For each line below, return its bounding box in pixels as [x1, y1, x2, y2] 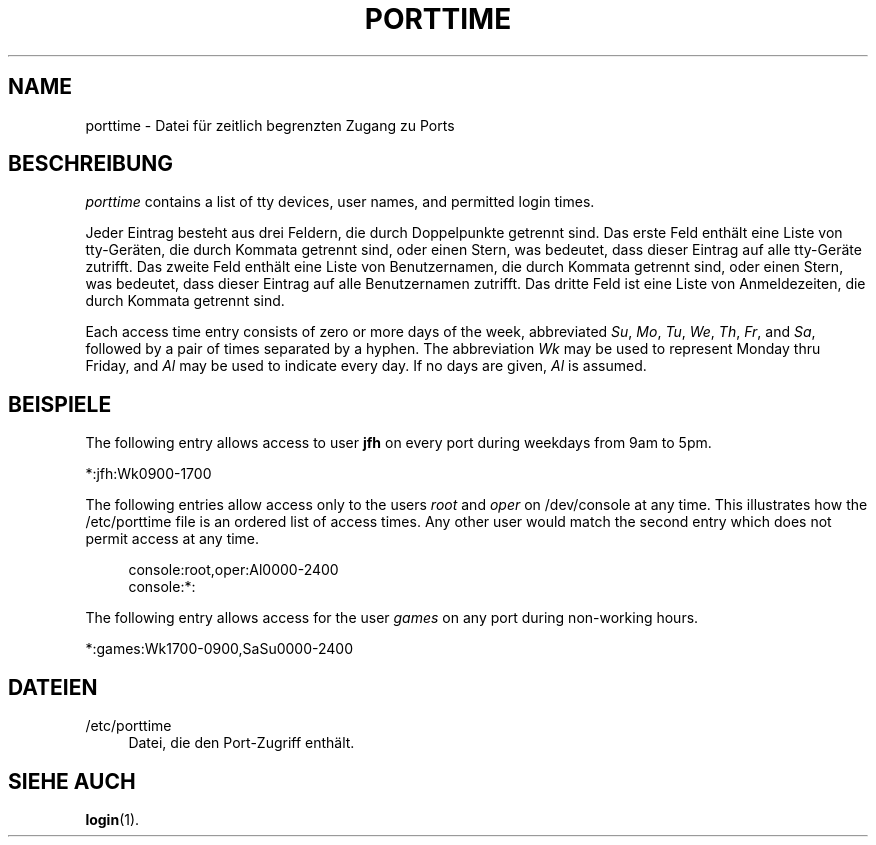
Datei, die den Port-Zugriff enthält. [128, 734, 355, 752]
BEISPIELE [8, 391, 112, 417]
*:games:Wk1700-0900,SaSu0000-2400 [85, 640, 353, 658]
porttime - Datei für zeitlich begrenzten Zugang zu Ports [85, 116, 455, 134]
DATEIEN [8, 674, 98, 700]
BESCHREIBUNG [8, 151, 174, 177]
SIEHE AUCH [8, 768, 136, 794]
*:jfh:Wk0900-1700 [85, 465, 212, 483]
